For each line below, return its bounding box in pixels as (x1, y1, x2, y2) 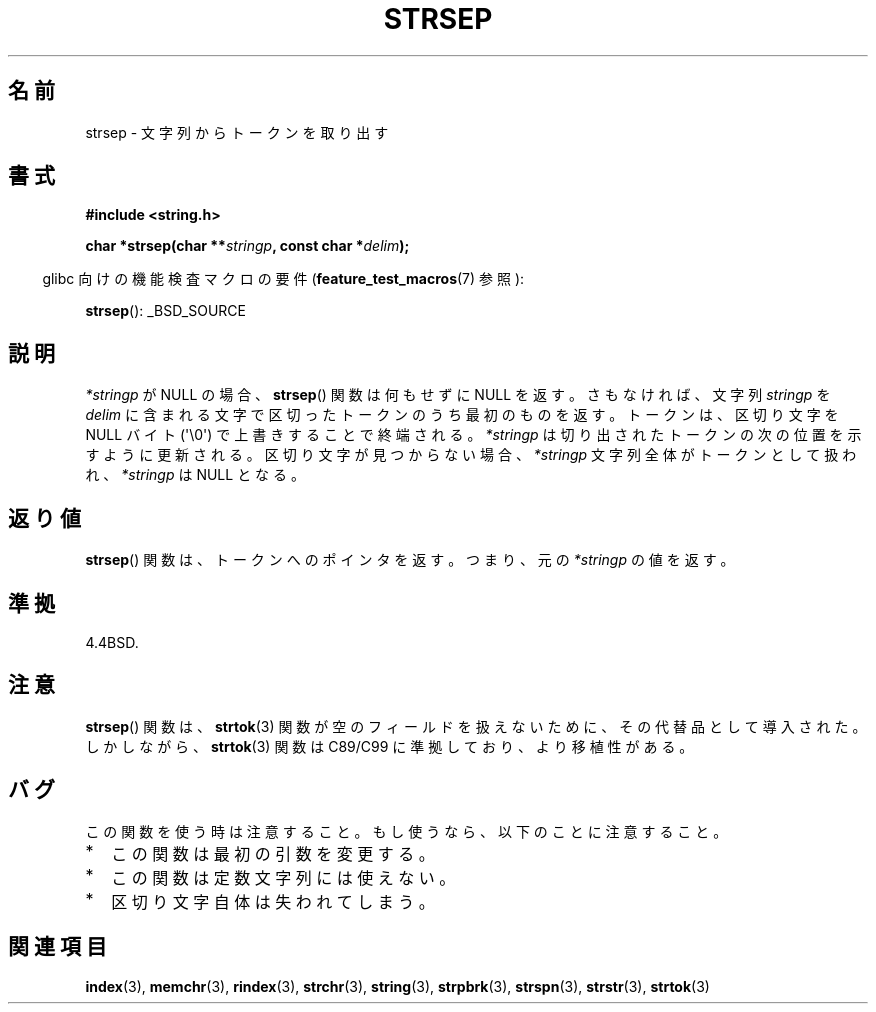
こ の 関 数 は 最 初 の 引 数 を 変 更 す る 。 (111, 843, 435, 864)
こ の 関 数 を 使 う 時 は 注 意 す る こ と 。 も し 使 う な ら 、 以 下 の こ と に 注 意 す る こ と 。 (85, 822, 728, 840)
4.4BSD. (85, 633, 139, 651)
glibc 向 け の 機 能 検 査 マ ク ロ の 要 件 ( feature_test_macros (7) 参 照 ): (42, 270, 525, 288)
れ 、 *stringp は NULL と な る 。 (85, 466, 305, 484)
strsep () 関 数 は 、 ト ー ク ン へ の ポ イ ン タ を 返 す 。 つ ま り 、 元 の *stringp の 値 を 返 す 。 (85, 551, 735, 569)
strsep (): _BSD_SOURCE (85, 302, 246, 320)
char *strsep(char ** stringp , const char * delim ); (85, 237, 410, 255)
